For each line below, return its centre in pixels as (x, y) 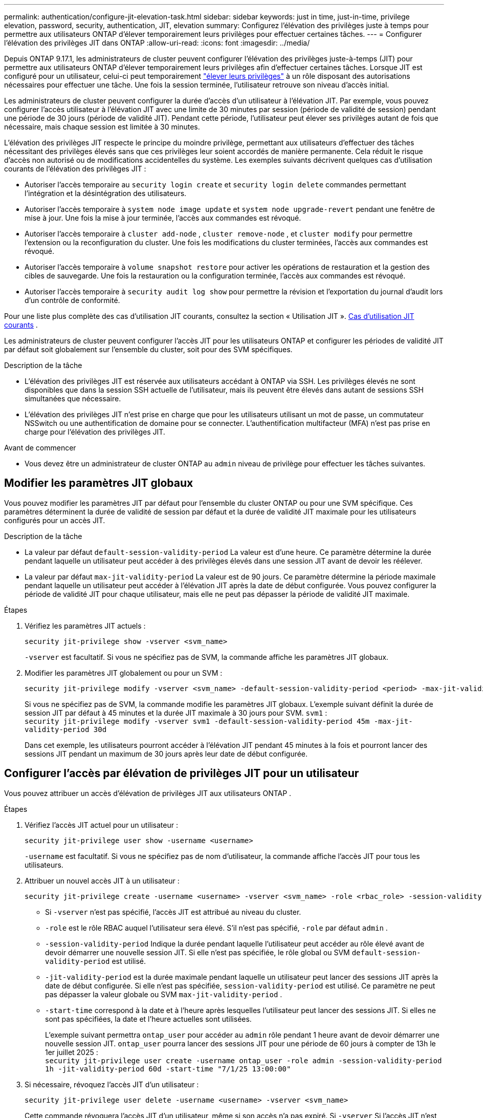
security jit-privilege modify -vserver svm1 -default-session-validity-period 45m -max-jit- (219, 721)
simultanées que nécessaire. (73, 399)
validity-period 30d (66, 729)
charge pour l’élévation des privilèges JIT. (95, 432)
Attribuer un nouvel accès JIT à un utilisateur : (102, 880)
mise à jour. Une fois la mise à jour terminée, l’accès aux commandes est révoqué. (163, 218)
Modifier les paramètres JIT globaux (99, 483)
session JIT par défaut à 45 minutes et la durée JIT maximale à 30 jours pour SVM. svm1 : (176, 713)
